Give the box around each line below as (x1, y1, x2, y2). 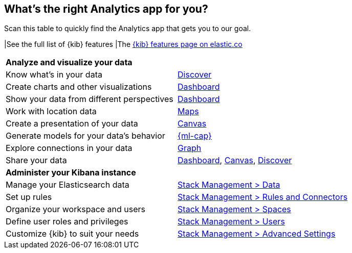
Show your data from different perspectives (6, 94, 173, 105)
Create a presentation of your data (6, 118, 138, 129)
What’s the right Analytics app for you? (4, 3, 208, 15)
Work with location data (6, 106, 97, 117)
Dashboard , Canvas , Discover (178, 155, 292, 166)
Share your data (6, 155, 67, 166)
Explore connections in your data (6, 143, 133, 154)
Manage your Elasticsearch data (6, 180, 129, 190)
